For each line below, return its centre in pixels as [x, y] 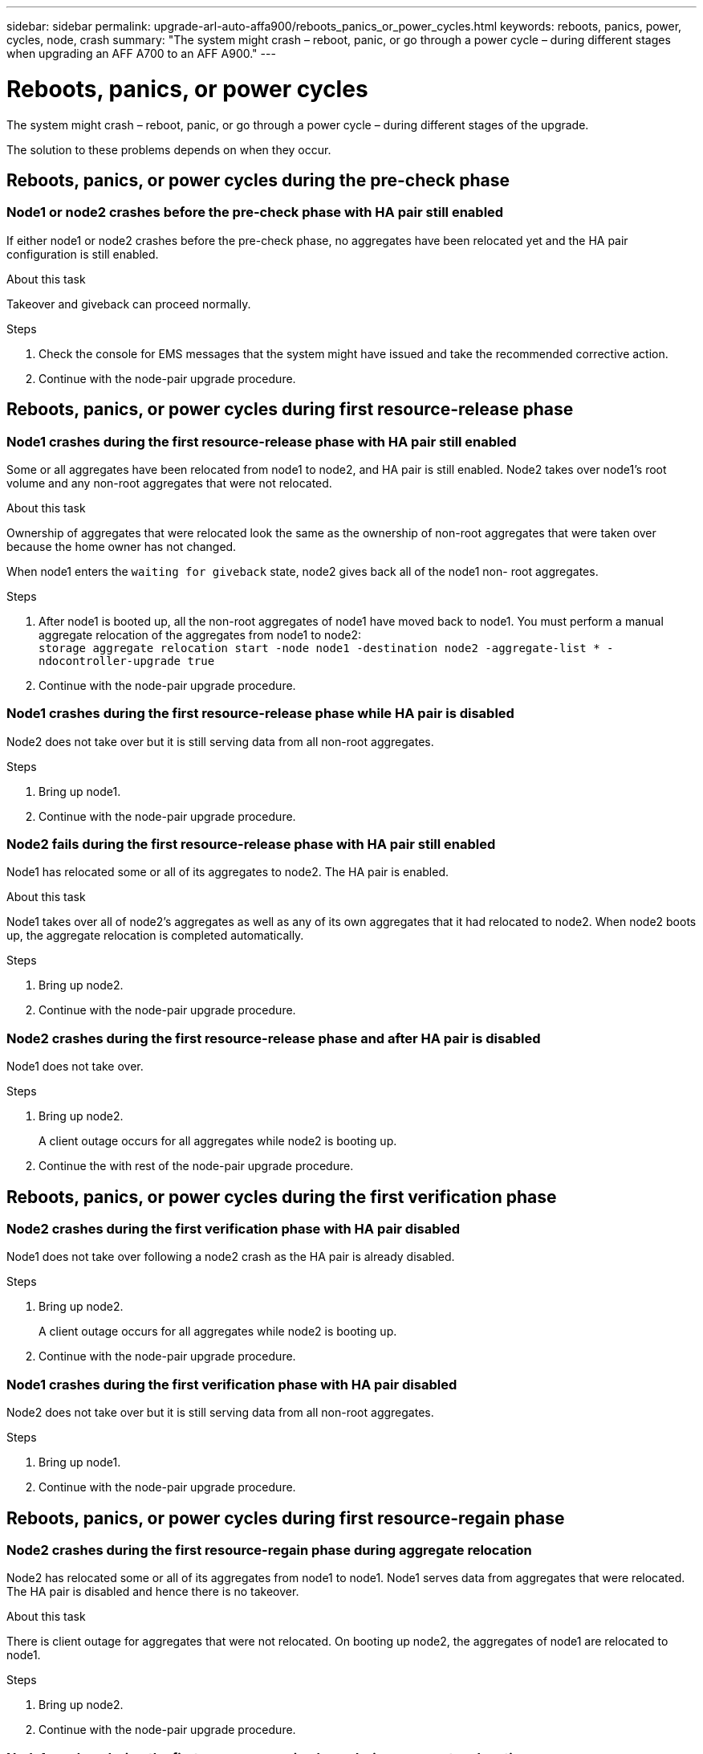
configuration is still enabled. [83, 254]
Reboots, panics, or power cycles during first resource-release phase [290, 410]
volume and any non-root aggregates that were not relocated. [169, 483]
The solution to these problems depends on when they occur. [169, 149]
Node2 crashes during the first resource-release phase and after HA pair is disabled [274, 1038]
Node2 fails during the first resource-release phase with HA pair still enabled [251, 844]
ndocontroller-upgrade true [127, 661]
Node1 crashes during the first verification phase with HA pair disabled [232, 1384]
